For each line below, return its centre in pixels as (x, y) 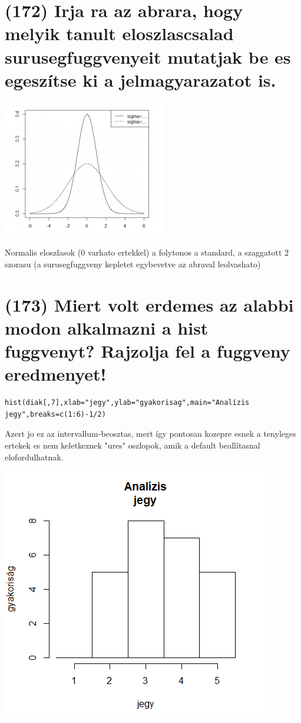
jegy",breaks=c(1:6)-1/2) (55, 414)
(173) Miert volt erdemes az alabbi (149, 304)
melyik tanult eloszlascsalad (119, 33)
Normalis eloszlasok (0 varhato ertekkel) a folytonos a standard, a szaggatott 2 (147, 252)
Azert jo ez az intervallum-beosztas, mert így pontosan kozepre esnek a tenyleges (150, 434)
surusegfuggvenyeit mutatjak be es (148, 56)
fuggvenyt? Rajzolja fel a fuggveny (148, 351)
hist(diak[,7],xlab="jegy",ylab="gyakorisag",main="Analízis (127, 403)
